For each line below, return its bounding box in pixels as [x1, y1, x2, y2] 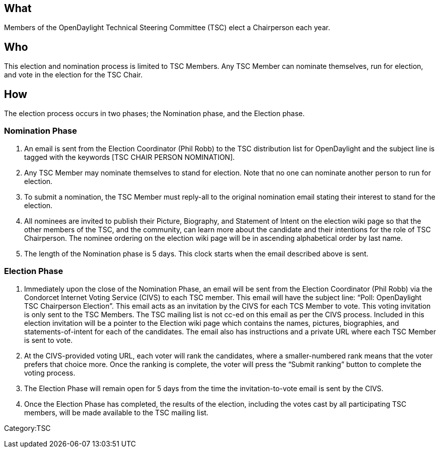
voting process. [24, 368, 75, 377]
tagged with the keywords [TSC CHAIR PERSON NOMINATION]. [24, 152, 235, 161]
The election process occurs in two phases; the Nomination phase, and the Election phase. [4, 109, 305, 118]
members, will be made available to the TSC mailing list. [24, 408, 208, 417]
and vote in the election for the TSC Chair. [4, 70, 143, 79]
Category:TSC [4, 423, 51, 432]
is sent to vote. [24, 335, 73, 344]
